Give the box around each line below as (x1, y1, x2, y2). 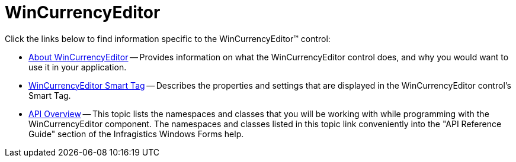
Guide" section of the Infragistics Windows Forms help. (28, 128, 244, 139)
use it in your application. (28, 61, 127, 72)
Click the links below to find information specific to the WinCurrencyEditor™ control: (5, 33, 331, 44)
